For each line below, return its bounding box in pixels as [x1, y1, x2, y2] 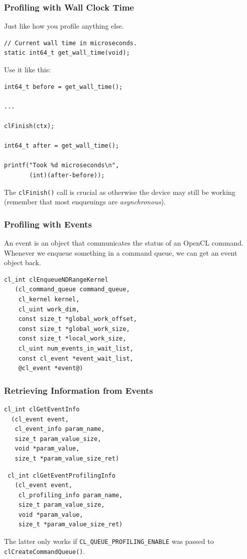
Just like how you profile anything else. [4, 21, 124, 31]
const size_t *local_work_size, [18, 335, 127, 343]
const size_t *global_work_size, [18, 325, 130, 332]
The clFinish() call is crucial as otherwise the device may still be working [4, 186, 235, 197]
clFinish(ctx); [4, 122, 55, 130]
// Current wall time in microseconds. [4, 39, 137, 47]
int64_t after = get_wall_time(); [4, 142, 119, 150]
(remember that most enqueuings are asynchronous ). [4, 196, 166, 207]
